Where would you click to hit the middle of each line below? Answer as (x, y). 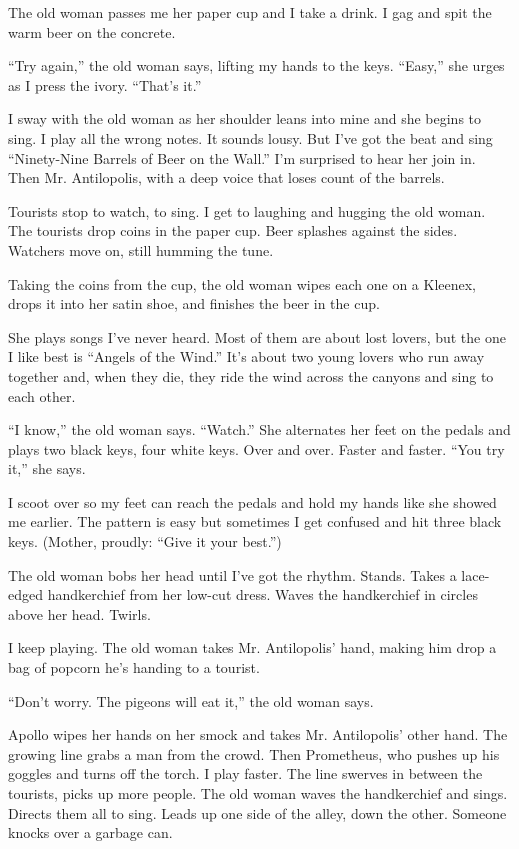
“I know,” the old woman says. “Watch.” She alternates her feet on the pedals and (259, 429)
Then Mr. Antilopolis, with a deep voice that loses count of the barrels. (226, 177)
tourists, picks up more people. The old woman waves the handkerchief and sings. (258, 793)
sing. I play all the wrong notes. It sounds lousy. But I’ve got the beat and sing (250, 137)
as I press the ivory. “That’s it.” (105, 84)
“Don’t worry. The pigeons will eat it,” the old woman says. (191, 700)
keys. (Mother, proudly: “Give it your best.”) (145, 541)
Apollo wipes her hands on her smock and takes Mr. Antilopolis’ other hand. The (258, 734)
